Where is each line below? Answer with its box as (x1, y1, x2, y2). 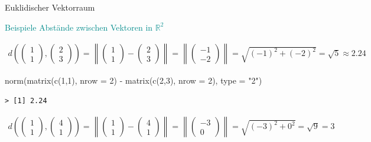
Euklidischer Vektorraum (5, 1, 95, 13)
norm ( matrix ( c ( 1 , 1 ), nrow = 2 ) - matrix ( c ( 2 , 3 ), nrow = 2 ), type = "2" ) (5, 74, 262, 87)
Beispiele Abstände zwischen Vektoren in (5, 21, 153, 33)
